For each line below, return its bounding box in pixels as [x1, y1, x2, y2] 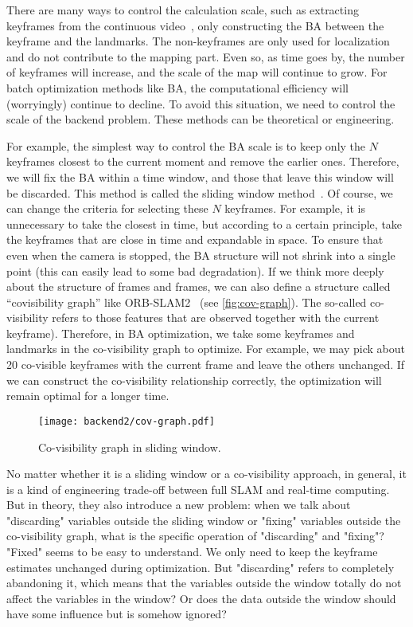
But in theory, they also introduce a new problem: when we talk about [6, 496, 351, 513]
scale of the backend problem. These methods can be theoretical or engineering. [6, 111, 395, 127]
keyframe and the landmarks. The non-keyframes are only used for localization [6, 33, 390, 49]
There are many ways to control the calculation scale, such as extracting [6, 2, 359, 18]
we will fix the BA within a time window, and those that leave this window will [6, 168, 394, 185]
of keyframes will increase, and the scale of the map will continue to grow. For [6, 64, 388, 80]
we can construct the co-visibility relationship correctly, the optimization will [6, 371, 382, 388]
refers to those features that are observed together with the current [52, 309, 380, 326]
